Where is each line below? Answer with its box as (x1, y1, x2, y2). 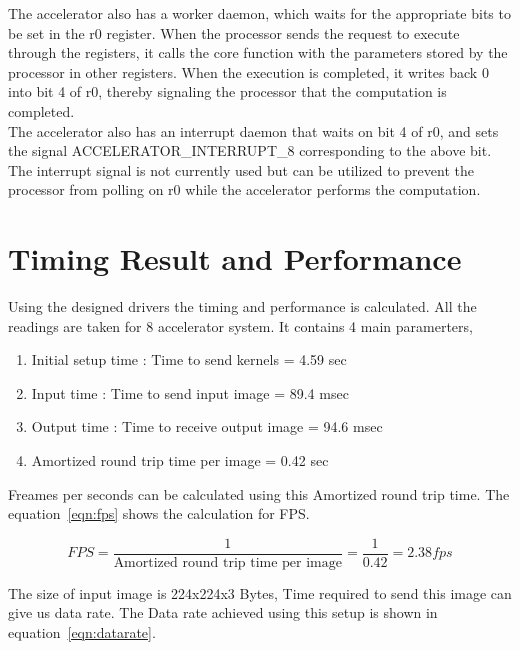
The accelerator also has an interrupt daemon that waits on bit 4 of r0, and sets (8, 120, 499, 141)
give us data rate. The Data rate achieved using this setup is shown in (8, 602, 438, 623)
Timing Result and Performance (8, 238, 462, 279)
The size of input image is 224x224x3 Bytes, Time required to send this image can (8, 582, 512, 603)
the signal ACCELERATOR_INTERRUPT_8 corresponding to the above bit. (8, 140, 492, 161)
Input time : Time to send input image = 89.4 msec (31, 382, 349, 403)
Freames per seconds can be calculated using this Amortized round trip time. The (8, 483, 510, 504)
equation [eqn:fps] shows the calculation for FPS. (8, 503, 310, 524)
